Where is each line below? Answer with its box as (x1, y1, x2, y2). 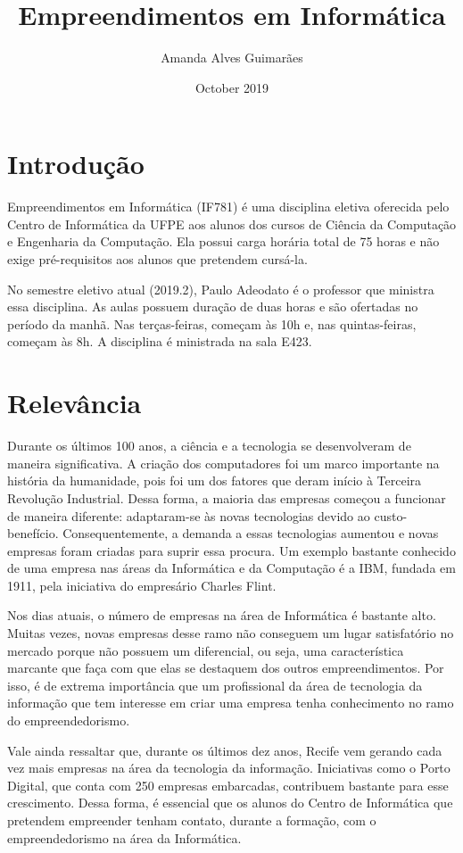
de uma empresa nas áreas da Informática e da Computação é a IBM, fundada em (7, 559, 456, 577)
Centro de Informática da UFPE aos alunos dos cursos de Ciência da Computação (7, 214, 457, 233)
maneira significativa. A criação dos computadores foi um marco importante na (7, 453, 440, 472)
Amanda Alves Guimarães (161, 48, 303, 67)
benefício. (7, 524, 59, 542)
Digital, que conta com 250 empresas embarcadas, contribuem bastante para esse (7, 775, 449, 794)
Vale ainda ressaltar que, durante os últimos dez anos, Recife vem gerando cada (7, 741, 442, 759)
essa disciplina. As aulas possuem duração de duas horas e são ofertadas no (7, 297, 418, 316)
